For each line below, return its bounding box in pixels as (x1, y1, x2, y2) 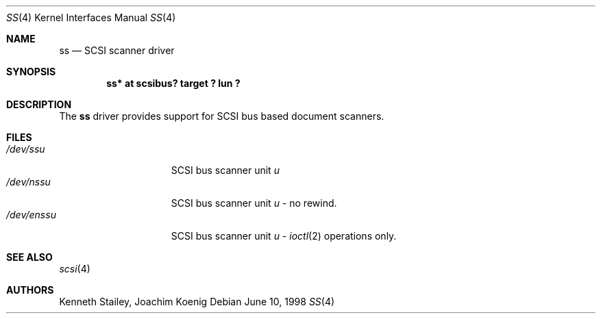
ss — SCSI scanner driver (59, 44, 175, 56)
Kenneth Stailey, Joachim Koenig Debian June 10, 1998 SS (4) (59, 296, 335, 307)
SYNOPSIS (6, 66, 56, 77)
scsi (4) (59, 263, 90, 275)
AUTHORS (6, 284, 54, 296)
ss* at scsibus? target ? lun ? (106, 77, 241, 89)
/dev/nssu (6, 176, 51, 188)
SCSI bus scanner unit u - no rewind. (171, 197, 337, 209)
